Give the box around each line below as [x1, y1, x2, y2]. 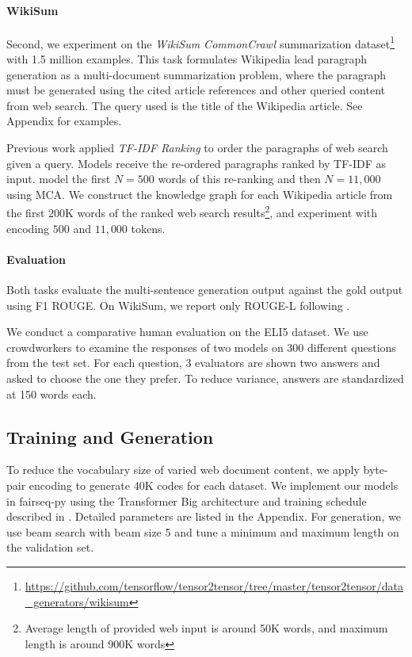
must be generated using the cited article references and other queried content [6, 82, 385, 98]
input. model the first [6, 170, 111, 187]
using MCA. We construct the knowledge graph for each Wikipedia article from [6, 185, 393, 202]
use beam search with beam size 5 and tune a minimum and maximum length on [6, 523, 399, 540]
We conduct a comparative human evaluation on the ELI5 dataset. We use [6, 323, 368, 340]
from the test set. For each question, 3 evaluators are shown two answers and [6, 354, 380, 371]
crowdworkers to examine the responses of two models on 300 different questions [6, 338, 396, 355]
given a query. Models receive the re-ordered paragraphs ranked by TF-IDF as [6, 155, 387, 171]
